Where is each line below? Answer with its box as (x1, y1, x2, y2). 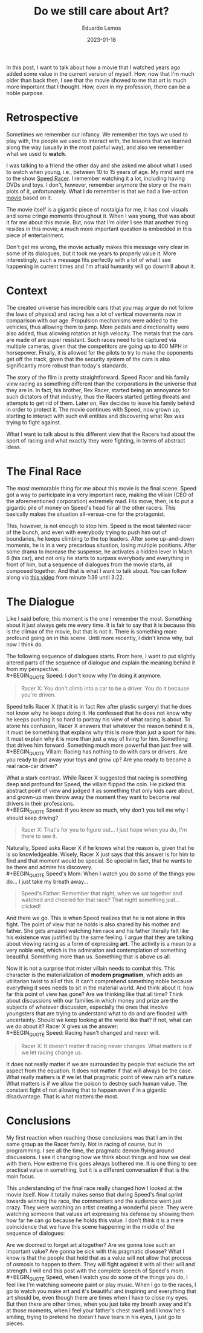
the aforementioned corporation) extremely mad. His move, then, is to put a (6, 497, 194, 504)
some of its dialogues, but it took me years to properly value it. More (6, 250, 176, 257)
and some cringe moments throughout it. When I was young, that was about (6, 212, 195, 219)
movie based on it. (6, 194, 53, 201)
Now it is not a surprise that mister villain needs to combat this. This (6, 964, 175, 972)
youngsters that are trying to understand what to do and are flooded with (6, 1009, 188, 1017)
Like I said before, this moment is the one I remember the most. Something (6, 615, 192, 622)
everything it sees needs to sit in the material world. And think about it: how (6, 984, 195, 991)
